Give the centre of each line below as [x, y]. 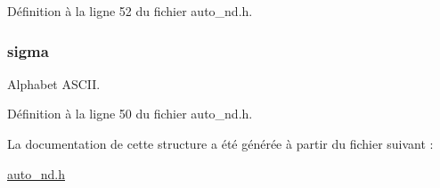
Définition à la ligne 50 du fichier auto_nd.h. [130, 114]
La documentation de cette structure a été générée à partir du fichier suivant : [220, 143]
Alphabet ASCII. [54, 83]
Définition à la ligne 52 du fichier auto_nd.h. [130, 11]
